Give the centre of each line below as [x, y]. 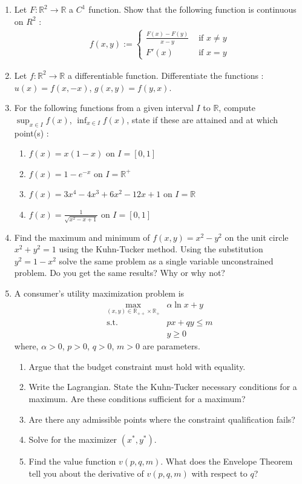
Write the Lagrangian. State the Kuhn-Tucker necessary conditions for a [163, 387]
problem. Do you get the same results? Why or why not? [120, 273]
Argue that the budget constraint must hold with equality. [137, 366]
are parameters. [171, 346]
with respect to [219, 473]
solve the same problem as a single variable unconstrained [166, 260]
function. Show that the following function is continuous [192, 9]
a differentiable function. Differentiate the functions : [166, 75]
